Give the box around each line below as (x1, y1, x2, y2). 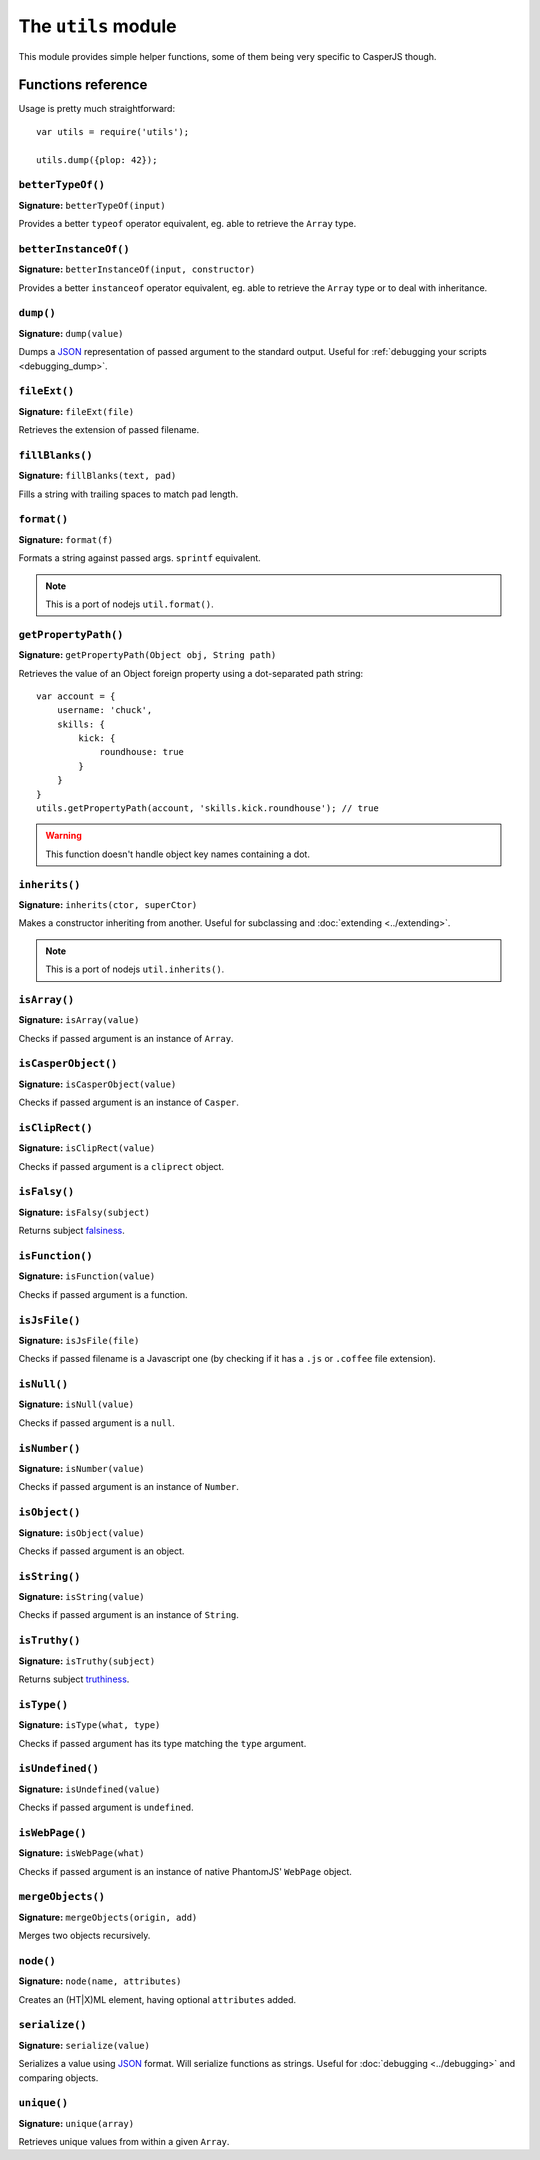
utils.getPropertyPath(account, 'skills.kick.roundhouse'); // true (36, 803, 379, 814)
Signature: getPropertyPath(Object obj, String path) (18, 649, 277, 661)
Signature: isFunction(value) (18, 1270, 156, 1282)
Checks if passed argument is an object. (18, 1545, 185, 1557)
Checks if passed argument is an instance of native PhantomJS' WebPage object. (18, 1865, 352, 1877)
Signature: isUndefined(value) (18, 1783, 161, 1795)
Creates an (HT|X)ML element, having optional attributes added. (18, 1993, 297, 2005)
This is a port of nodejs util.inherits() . (45, 963, 225, 975)
